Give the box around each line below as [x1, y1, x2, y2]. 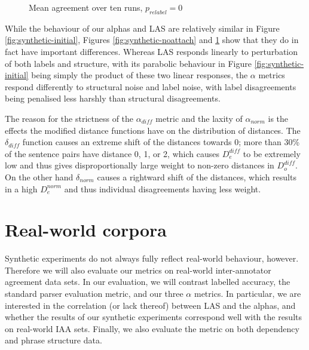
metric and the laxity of [155, 112, 243, 124]
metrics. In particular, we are [194, 287, 301, 300]
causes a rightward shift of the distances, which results [97, 170, 296, 183]
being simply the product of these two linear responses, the [31, 69, 248, 81]
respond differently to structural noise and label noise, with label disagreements [5, 80, 296, 93]
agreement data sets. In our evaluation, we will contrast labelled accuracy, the [5, 275, 290, 288]
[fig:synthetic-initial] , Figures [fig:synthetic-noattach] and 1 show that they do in [5, 33, 299, 46]
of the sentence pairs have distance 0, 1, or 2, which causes [5, 147, 219, 159]
